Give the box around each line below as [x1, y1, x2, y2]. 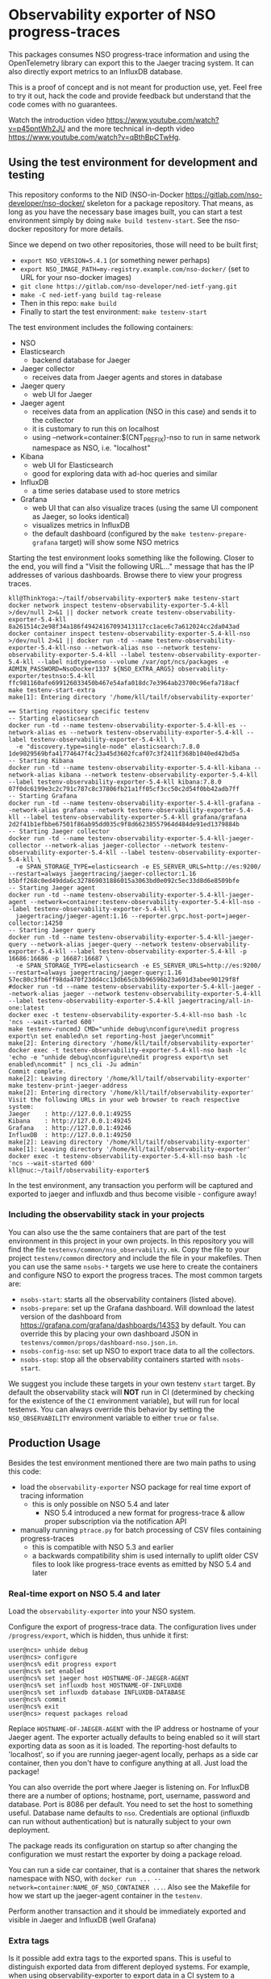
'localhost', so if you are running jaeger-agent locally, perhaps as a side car [8, 1749, 259, 1759]
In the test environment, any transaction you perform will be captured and [8, 1180, 253, 1190]
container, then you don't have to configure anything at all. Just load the [8, 1758, 248, 1768]
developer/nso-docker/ [8, 198, 85, 207]
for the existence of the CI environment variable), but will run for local [8, 1395, 240, 1405]
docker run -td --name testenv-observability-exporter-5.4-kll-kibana [8, 764, 251, 772]
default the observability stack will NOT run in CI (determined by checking [8, 1387, 255, 1397]
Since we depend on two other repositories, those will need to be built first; [8, 240, 259, 249]
